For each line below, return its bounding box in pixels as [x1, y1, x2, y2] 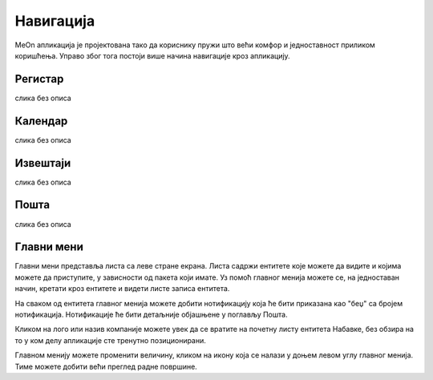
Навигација [14, 12, 95, 30]
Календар [14, 114, 68, 127]
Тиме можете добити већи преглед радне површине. [14, 362, 198, 371]
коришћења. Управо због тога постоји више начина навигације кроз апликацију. [14, 51, 290, 60]
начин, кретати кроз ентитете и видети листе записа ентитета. [14, 284, 230, 293]
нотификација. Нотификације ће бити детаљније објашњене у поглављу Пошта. [14, 309, 288, 320]
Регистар [14, 72, 64, 86]
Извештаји [14, 156, 71, 170]
